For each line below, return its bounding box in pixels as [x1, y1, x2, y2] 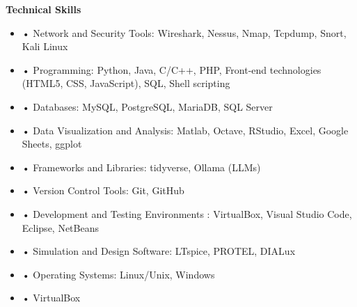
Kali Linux [22, 39, 68, 54]
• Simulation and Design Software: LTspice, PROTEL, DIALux [22, 244, 296, 258]
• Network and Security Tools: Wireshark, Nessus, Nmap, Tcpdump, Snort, [22, 25, 347, 40]
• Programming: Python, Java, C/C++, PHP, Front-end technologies [22, 62, 322, 77]
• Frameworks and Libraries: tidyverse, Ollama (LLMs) [22, 159, 261, 174]
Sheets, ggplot [22, 136, 82, 151]
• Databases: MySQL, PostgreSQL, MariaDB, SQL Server [22, 99, 273, 113]
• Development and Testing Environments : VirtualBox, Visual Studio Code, [22, 206, 352, 221]
